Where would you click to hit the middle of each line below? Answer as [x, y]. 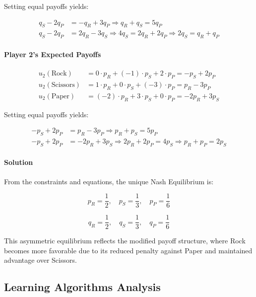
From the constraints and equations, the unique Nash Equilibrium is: [109, 181]
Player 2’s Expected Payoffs [53, 54]
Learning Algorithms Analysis [82, 287]
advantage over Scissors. [40, 260]
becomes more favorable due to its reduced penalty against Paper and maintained [128, 250]
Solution [19, 162]
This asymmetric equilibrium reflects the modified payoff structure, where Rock [125, 241]
